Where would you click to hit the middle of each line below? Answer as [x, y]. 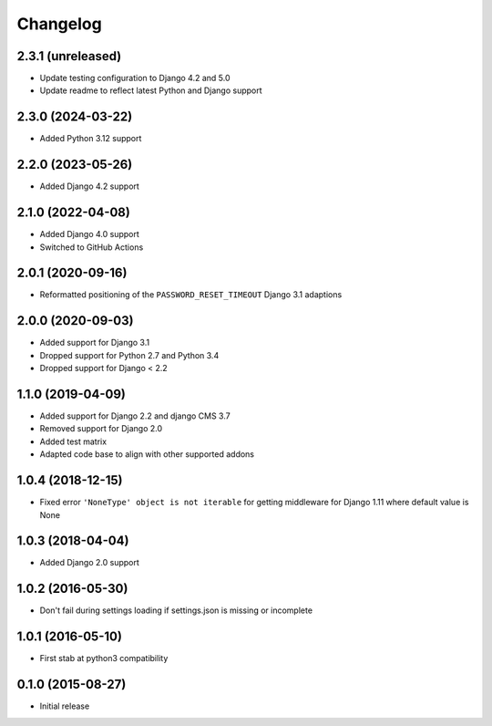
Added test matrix [73, 441]
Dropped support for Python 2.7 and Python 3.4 [129, 355]
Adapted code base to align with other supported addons [147, 454]
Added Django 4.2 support [90, 186]
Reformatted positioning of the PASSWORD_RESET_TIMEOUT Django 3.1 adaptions [191, 295]
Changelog [59, 24]
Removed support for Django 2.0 [101, 429]
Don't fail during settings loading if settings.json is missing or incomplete [176, 610]
